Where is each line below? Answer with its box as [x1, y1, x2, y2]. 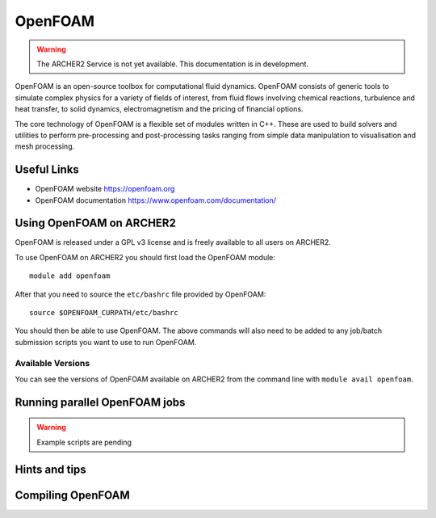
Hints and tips [15, 462, 86, 476]
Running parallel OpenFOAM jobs [15, 395, 186, 409]
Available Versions [15, 357, 90, 368]
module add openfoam [29, 272, 111, 280]
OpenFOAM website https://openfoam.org [35, 184, 175, 194]
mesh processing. [15, 141, 75, 151]
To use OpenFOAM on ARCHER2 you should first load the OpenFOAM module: [15, 252, 276, 262]
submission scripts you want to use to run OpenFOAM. [15, 337, 197, 347]
